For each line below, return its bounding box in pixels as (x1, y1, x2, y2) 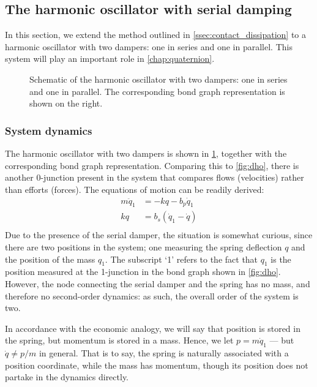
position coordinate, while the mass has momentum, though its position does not (5, 358, 308, 371)
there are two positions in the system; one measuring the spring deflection (5, 241, 282, 254)
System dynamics (5, 122, 92, 138)
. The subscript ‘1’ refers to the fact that (105, 252, 258, 265)
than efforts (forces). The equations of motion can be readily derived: (5, 182, 264, 195)
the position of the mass (5, 252, 95, 265)
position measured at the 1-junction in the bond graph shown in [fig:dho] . (5, 265, 281, 278)
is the (270, 252, 291, 265)
